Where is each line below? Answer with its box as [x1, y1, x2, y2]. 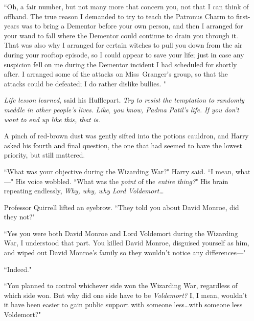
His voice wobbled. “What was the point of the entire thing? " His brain [15, 176, 229, 186]
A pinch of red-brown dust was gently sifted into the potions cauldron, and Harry [4, 131, 249, 141]
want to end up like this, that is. [4, 114, 100, 124]
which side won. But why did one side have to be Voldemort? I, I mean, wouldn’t [4, 290, 248, 300]
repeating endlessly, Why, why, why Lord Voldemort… [4, 186, 164, 196]
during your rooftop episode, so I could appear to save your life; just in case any [4, 49, 244, 59]
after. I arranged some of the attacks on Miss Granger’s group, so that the [4, 69, 228, 79]
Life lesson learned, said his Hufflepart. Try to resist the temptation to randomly [4, 95, 245, 105]
